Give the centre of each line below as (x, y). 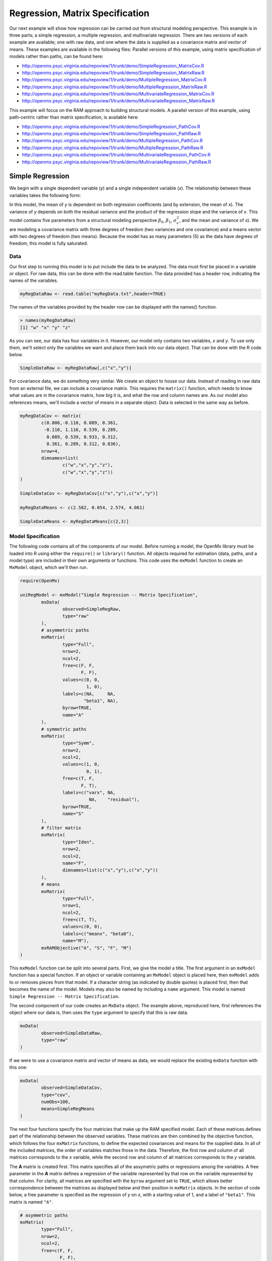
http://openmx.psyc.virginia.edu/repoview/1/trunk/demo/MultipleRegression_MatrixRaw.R (115, 87)
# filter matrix (61, 828)
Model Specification (35, 536)
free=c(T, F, (78, 779)
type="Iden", (78, 842)
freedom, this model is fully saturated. (49, 243)
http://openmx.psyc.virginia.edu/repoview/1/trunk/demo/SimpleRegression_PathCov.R (111, 127)
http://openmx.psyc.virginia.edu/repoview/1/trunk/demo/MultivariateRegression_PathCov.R (116, 155)
